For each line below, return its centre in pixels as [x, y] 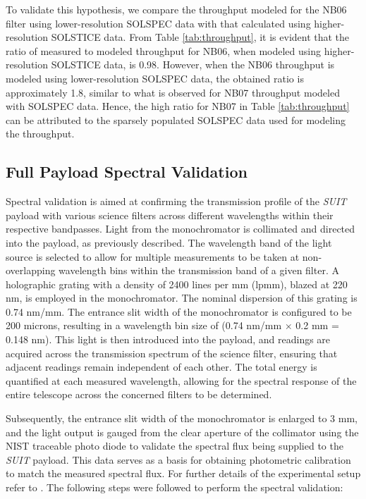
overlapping [31, 270]
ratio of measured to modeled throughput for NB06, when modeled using [163, 50]
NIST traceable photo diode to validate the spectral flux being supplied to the [175, 446]
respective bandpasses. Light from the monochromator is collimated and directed [181, 229]
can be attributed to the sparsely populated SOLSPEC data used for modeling [176, 119]
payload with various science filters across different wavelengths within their [170, 215]
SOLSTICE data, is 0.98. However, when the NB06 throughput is [193, 64]
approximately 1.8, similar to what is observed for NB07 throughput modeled [173, 92]
